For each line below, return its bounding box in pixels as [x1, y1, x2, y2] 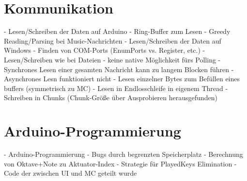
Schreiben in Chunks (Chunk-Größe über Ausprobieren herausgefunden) [4, 92, 217, 103]
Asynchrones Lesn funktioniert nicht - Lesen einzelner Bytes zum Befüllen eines [4, 74, 240, 84]
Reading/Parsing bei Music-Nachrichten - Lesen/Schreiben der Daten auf [4, 35, 221, 45]
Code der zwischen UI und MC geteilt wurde [4, 168, 137, 178]
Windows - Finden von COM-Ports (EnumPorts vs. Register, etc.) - [4, 45, 205, 55]
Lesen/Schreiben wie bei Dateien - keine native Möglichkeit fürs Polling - [4, 54, 221, 64]
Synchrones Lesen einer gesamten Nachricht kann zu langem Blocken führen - [4, 64, 234, 74]
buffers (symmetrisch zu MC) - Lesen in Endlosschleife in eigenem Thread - [4, 83, 228, 93]
